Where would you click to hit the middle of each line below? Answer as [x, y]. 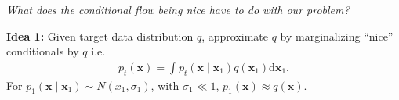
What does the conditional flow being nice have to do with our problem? [178, 9]
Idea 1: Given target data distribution [100, 36]
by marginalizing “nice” [337, 36]
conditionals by [43, 51]
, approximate [235, 36]
